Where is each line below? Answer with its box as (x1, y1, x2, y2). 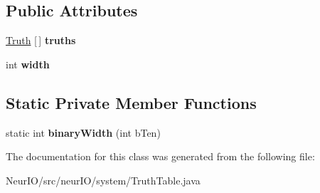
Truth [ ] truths (6, 33, 76, 48)
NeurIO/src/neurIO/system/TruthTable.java (6, 172, 201, 187)
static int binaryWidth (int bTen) (6, 125, 161, 140)
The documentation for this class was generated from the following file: (6, 149, 315, 164)
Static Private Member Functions (6, 91, 257, 113)
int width (6, 56, 50, 71)
